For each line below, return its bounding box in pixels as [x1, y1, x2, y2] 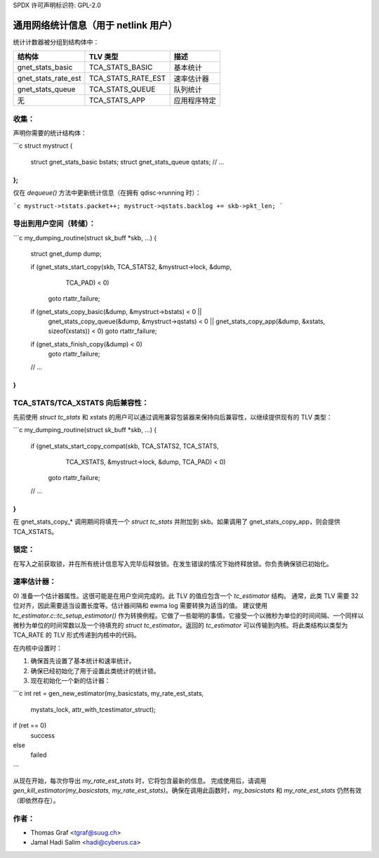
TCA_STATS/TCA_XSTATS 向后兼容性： [13, 398, 149, 408]
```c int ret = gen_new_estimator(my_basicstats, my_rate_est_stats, [13, 689, 204, 698]
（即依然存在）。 [13, 796, 60, 805]
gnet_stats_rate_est [17, 74, 81, 84]
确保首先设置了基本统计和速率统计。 [30, 657, 135, 665]
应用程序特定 [173, 96, 217, 105]
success [30, 731, 55, 739]
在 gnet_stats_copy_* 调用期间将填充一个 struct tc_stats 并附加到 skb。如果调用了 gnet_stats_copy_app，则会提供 [13, 517, 340, 526]
